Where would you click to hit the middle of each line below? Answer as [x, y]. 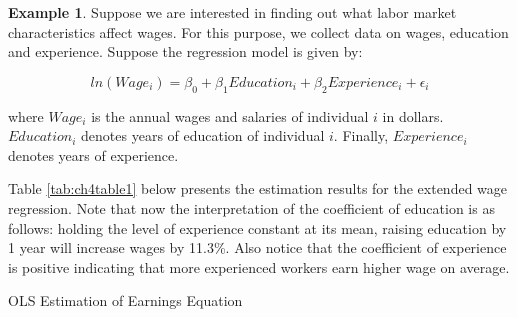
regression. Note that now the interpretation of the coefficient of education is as [251, 207]
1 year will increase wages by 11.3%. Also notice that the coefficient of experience [257, 247]
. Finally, [361, 135]
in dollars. [413, 115]
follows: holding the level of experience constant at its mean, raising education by [257, 227]
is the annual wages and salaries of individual [230, 115]
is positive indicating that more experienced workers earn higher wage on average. [259, 266]
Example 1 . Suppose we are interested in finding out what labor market [232, 12]
